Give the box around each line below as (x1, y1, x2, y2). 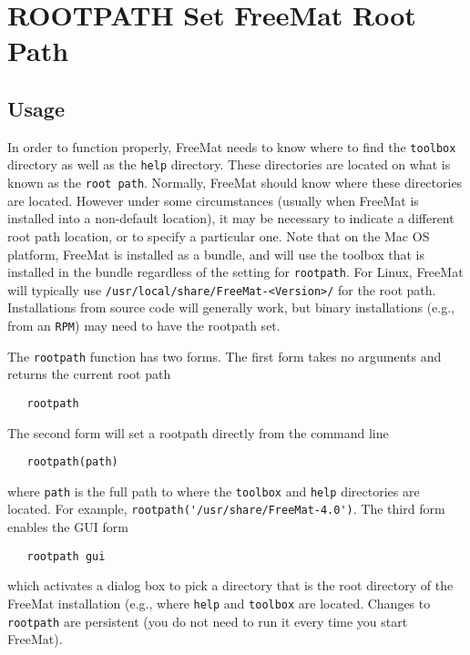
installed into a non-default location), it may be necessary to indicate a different (7, 209, 455, 228)
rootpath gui (26, 549, 106, 563)
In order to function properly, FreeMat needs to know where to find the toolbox (7, 137, 456, 156)
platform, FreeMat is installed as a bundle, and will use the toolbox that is (7, 244, 425, 263)
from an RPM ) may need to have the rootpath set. (7, 316, 281, 335)
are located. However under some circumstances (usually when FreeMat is (7, 190, 419, 210)
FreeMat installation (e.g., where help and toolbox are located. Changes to (7, 593, 431, 612)
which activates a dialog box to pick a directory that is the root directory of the (7, 576, 454, 595)
